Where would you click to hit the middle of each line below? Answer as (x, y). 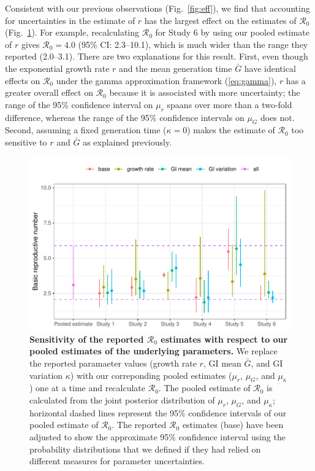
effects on (23, 80)
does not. (277, 117)
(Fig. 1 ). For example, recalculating (72, 32)
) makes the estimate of (231, 130)
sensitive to (26, 142)
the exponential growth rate (57, 68)
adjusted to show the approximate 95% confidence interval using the (157, 436)
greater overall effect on (49, 92)
